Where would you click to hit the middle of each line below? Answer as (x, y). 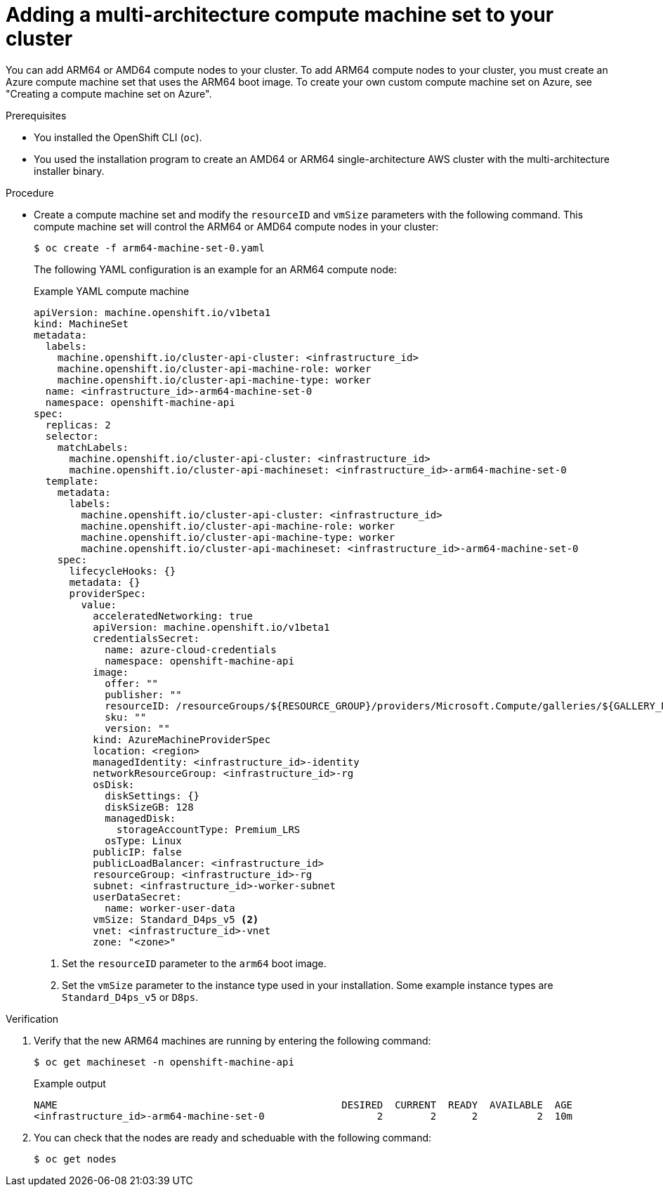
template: (72, 481)
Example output (70, 1083)
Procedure (30, 192)
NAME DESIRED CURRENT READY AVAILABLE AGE (303, 1105)
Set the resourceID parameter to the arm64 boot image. (194, 963)
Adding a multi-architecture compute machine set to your (280, 15)
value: (99, 604)
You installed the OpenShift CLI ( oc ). (118, 137)
